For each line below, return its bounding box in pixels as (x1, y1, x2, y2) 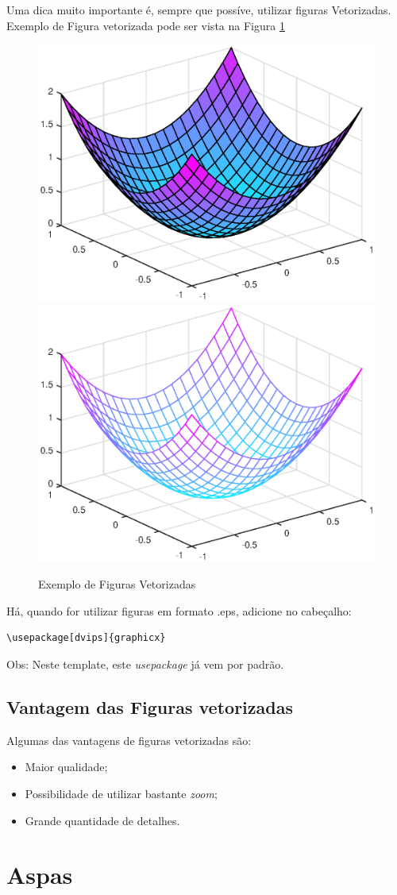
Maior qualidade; (25, 758, 108, 775)
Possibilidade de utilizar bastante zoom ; (25, 785, 218, 802)
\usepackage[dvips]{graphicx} (6, 632, 166, 644)
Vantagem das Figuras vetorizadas (6, 695, 293, 719)
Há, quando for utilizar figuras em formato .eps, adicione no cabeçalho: (6, 602, 352, 619)
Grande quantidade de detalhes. (25, 812, 180, 828)
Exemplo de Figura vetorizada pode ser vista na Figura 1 (6, 17, 285, 33)
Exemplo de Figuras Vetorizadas (38, 576, 196, 592)
